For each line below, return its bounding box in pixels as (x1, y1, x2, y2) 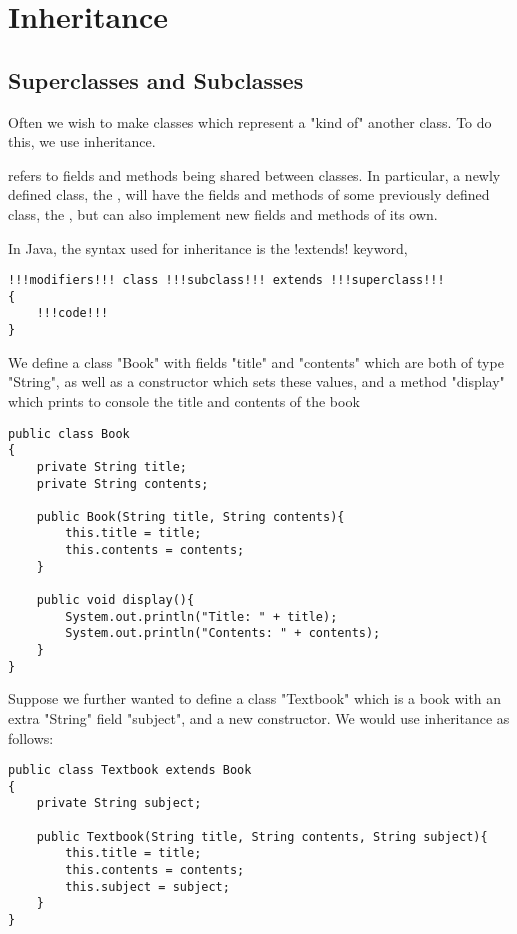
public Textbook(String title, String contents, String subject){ (36, 829, 488, 844)
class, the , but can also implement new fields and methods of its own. (8, 203, 438, 224)
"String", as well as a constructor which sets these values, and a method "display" (8, 371, 505, 392)
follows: (8, 727, 54, 748)
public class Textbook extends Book (8, 763, 252, 778)
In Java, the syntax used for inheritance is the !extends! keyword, (8, 237, 408, 258)
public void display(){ (36, 593, 195, 608)
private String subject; (36, 796, 202, 811)
